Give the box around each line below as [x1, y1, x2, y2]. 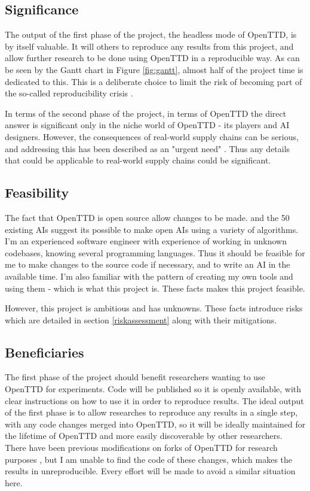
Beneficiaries [5, 343, 84, 361]
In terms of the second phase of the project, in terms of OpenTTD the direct [5, 107, 287, 119]
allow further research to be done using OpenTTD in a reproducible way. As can [5, 51, 300, 64]
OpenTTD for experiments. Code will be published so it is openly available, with [5, 383, 302, 395]
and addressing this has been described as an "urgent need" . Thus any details [5, 142, 290, 154]
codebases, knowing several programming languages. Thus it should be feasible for [5, 246, 305, 259]
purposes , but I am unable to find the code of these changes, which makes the [5, 453, 293, 465]
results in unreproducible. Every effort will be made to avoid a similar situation [5, 465, 296, 477]
